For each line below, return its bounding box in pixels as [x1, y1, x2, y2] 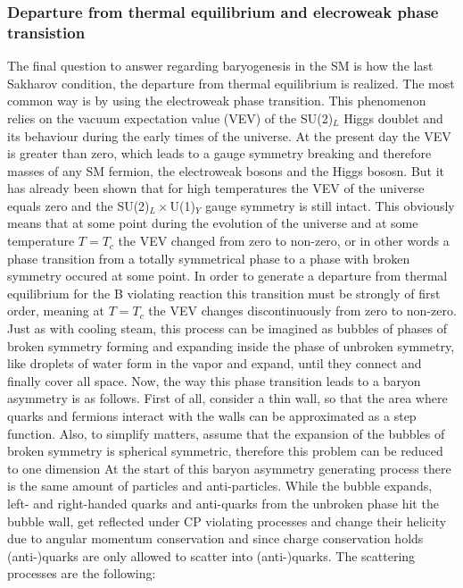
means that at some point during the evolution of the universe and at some [7, 214, 418, 232]
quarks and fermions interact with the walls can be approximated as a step [7, 407, 417, 425]
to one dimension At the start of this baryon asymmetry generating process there [7, 458, 451, 477]
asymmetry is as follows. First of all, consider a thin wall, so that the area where [7, 389, 448, 407]
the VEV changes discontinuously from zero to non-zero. [148, 301, 457, 320]
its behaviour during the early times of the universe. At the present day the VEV [7, 126, 451, 145]
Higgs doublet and [343, 108, 443, 127]
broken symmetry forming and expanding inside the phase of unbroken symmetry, [7, 336, 455, 355]
